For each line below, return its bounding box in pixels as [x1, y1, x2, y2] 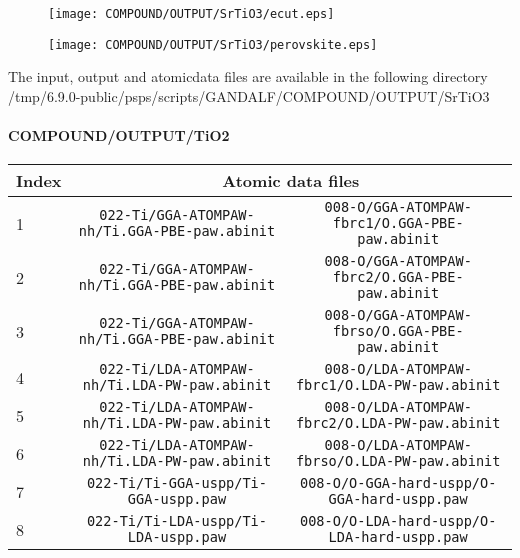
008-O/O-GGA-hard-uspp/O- [299, 475, 497, 492]
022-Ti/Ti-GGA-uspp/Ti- [86, 475, 267, 492]
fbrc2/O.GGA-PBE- [332, 269, 464, 286]
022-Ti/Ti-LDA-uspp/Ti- [86, 513, 267, 530]
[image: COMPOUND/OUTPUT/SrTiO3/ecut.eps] [48, 7, 335, 21]
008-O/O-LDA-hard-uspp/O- [299, 513, 497, 530]
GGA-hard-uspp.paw [328, 491, 468, 508]
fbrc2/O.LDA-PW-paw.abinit [295, 415, 501, 432]
